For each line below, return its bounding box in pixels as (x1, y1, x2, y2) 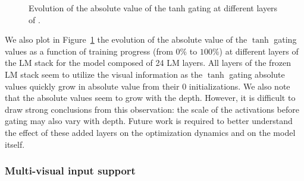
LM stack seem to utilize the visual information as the (5, 68, 203, 80)
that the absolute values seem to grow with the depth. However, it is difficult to (5, 91, 296, 104)
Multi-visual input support (5, 163, 136, 178)
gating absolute (229, 68, 285, 80)
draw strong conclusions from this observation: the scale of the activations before (5, 103, 299, 115)
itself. (5, 138, 25, 150)
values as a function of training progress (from (5, 45, 173, 57)
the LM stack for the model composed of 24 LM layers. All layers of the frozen (5, 56, 292, 69)
